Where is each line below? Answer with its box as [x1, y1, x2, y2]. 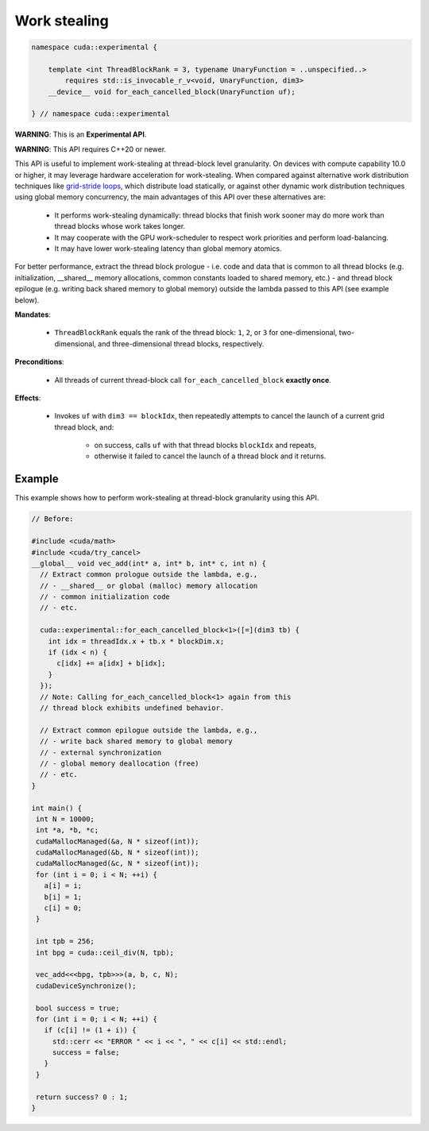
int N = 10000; [36, 814, 95, 824]
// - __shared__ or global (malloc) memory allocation [40, 581, 258, 590]
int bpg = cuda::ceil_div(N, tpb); [36, 948, 175, 957]
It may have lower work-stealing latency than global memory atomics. [54, 243, 282, 253]
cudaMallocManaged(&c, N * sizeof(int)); [36, 859, 199, 868]
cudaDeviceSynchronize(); [36, 981, 137, 990]
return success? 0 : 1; [36, 1092, 129, 1102]
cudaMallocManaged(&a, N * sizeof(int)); [36, 836, 199, 846]
